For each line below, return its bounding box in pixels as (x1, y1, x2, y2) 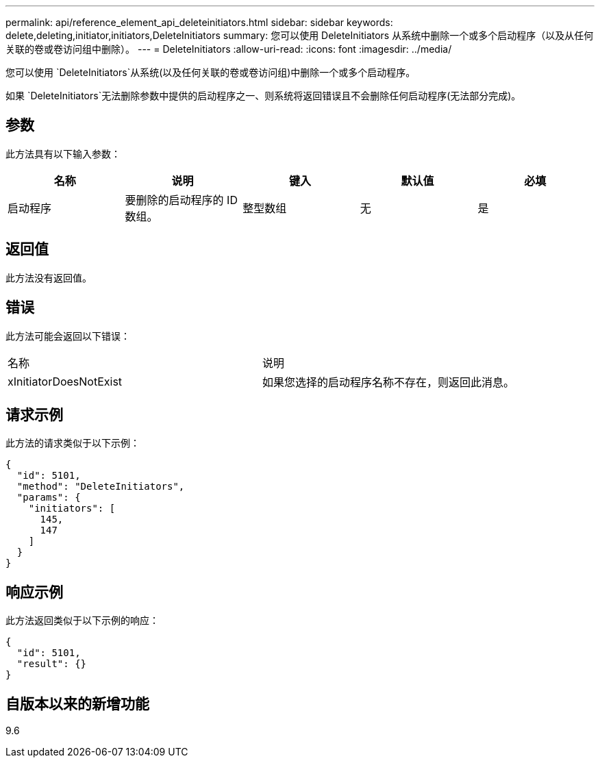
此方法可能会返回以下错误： (5, 329, 130, 342)
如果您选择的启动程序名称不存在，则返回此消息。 (262, 375, 515, 389)
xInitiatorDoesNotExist (8, 374, 123, 388)
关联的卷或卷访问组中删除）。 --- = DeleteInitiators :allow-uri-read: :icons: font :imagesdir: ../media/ (5, 43, 452, 55)
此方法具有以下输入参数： (5, 147, 121, 160)
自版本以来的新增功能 (5, 695, 149, 712)
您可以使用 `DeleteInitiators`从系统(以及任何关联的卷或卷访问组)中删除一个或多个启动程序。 (5, 66, 416, 78)
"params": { (16, 492, 81, 503)
